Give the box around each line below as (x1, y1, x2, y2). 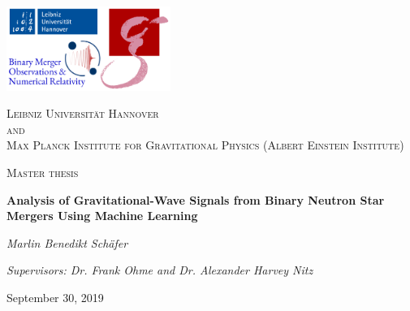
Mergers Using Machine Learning (6, 207, 198, 224)
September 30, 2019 (6, 288, 104, 305)
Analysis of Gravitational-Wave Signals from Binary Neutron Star (6, 191, 385, 208)
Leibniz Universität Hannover (6, 105, 159, 122)
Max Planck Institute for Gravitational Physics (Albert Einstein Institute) (6, 136, 404, 153)
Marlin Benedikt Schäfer (6, 234, 128, 251)
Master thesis (6, 163, 79, 180)
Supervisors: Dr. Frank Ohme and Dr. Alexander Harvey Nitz (6, 261, 313, 279)
